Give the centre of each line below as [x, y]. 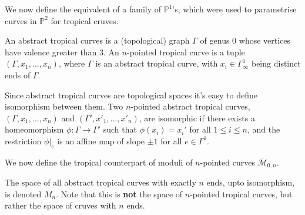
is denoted [23, 193]
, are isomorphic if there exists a [197, 118]
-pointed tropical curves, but [241, 193]
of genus [215, 40]
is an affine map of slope [101, 140]
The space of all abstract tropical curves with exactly [100, 182]
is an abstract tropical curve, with [157, 63]
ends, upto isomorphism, [251, 182]
